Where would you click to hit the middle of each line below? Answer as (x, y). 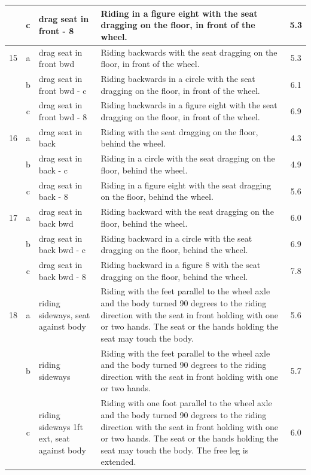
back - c (53, 170)
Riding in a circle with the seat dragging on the (188, 158)
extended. (118, 462)
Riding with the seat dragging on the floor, (179, 131)
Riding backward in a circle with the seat (176, 238)
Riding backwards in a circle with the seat (178, 78)
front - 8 (56, 30)
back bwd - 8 (62, 276)
